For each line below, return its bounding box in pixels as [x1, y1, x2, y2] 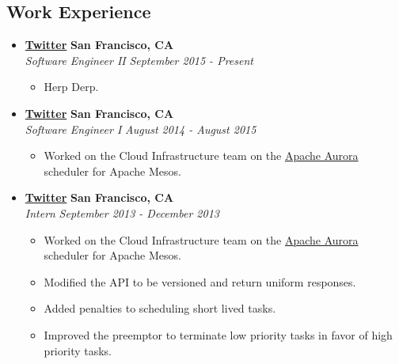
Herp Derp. [44, 78, 99, 95]
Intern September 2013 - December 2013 [25, 204, 219, 221]
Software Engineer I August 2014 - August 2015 [25, 120, 256, 137]
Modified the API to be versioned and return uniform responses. [44, 273, 356, 290]
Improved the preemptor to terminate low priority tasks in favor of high [44, 326, 393, 343]
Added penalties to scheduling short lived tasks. [44, 300, 276, 317]
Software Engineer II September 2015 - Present [25, 51, 253, 68]
